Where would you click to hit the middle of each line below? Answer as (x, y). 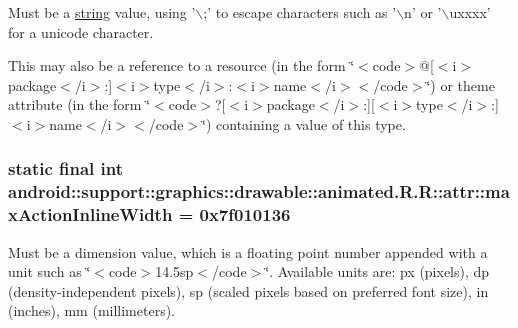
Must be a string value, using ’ (102, 12)
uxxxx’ (470, 12)
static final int (66, 168)
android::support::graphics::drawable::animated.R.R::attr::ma (259, 191)
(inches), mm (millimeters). (92, 310)
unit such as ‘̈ (49, 271)
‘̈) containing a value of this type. (304, 123)
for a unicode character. (81, 31)
